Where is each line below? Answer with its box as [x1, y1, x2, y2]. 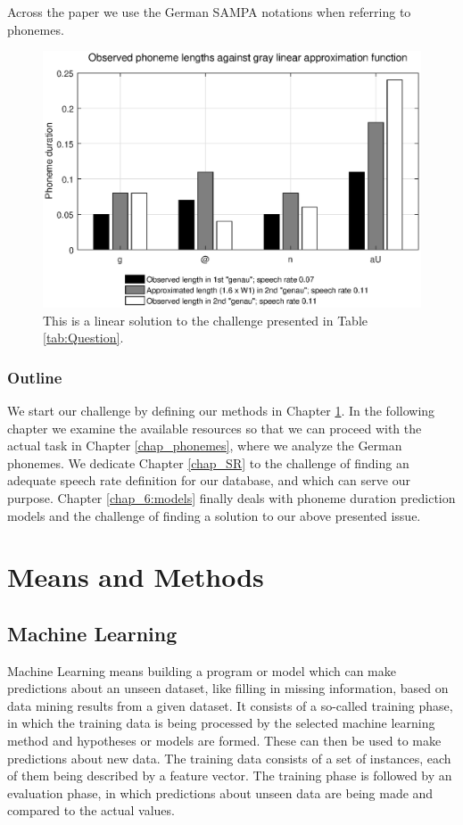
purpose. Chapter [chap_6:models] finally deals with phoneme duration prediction [7, 488, 456, 507]
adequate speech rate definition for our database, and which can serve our [7, 471, 410, 490]
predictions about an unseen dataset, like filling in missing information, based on [7, 679, 449, 697]
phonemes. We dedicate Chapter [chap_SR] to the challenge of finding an [7, 453, 409, 472]
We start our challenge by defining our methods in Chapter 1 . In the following [7, 400, 435, 419]
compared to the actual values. [7, 801, 175, 820]
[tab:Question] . [43, 328, 124, 347]
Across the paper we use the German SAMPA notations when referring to [7, 3, 411, 21]
